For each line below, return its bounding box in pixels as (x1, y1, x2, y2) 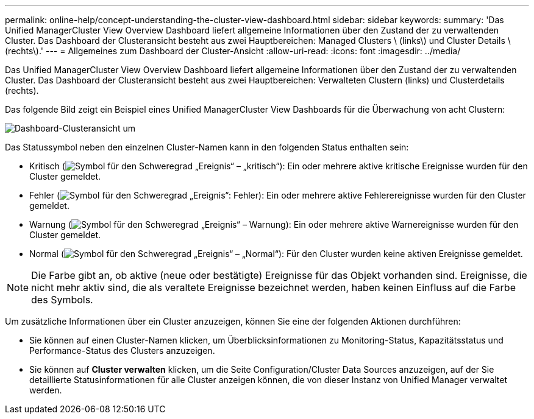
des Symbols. (31, 294, 93, 306)
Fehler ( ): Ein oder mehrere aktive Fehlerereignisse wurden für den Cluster (29, 190, 526, 200)
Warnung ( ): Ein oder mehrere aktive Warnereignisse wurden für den (29, 219, 519, 230)
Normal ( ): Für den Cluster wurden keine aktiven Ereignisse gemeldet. (29, 248, 523, 259)
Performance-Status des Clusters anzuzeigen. (29, 345, 215, 356)
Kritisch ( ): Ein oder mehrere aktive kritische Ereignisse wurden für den (29, 161, 528, 171)
